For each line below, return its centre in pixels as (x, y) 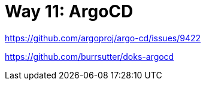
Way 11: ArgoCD (69, 11)
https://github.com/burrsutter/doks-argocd (90, 56)
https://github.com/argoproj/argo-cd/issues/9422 (103, 38)
